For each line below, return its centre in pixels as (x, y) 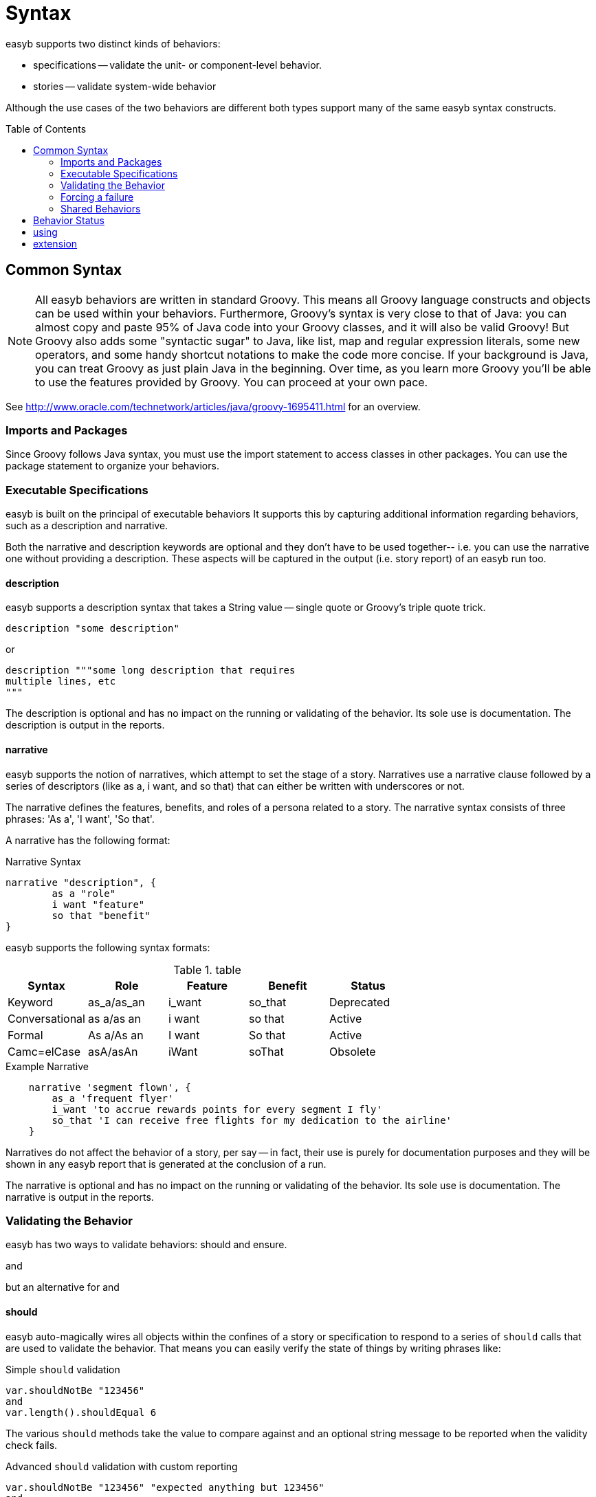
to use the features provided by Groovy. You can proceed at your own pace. (232, 382)
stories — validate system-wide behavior (125, 86)
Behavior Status (69, 220)
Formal (25, 1035)
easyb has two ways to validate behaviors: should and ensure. (146, 1245)
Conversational (46, 1018)
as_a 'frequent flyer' (113, 1098)
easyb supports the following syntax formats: (108, 947)
